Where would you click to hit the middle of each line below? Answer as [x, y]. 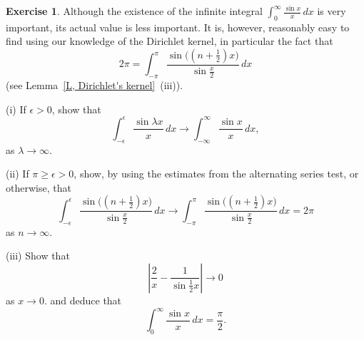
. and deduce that [83, 300]
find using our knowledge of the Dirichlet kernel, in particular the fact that [170, 41]
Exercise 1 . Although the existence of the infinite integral [134, 11]
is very [332, 11]
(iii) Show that [38, 256]
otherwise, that [39, 187]
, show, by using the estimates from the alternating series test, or [216, 174]
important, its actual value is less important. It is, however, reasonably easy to [178, 27]
